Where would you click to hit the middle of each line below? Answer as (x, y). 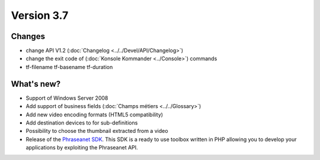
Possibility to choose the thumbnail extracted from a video (97, 131)
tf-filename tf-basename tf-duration (69, 67)
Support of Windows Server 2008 (67, 98)
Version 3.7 (40, 15)
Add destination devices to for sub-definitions (82, 123)
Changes (28, 36)
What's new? (36, 84)
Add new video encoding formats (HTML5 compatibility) (94, 115)
